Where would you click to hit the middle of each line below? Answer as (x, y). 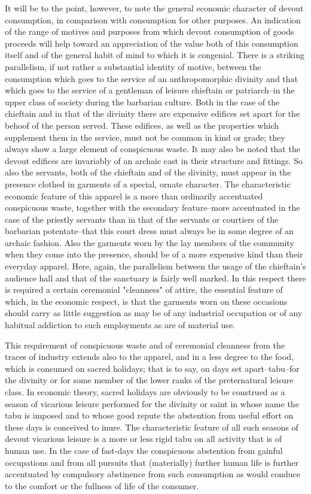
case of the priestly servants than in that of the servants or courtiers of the (142, 219)
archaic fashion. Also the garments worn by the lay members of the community (150, 242)
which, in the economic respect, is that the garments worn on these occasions (146, 301)
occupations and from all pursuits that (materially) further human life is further (152, 462)
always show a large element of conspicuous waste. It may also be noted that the (153, 149)
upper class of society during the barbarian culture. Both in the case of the (142, 101)
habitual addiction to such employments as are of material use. (120, 325)
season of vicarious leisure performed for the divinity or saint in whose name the (152, 403)
